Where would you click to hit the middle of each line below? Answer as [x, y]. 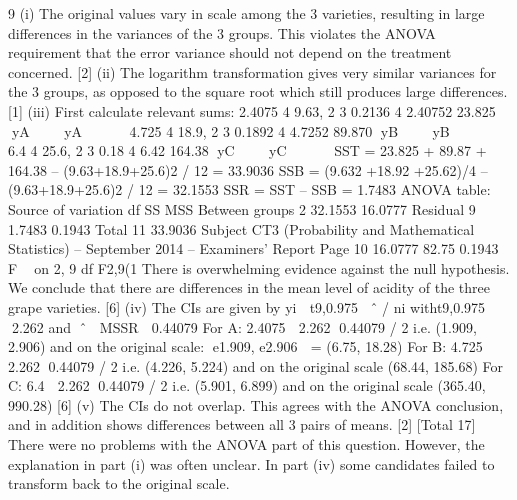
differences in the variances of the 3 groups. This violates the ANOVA [222, 32]
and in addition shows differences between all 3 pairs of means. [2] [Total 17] [242, 424]
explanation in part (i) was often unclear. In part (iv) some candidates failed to [251, 463]
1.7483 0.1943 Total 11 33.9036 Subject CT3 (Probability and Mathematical [241, 228]
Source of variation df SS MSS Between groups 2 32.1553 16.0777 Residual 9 [242, 208]
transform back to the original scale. [119, 483]
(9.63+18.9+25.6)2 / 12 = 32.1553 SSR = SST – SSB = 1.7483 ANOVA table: [249, 189]
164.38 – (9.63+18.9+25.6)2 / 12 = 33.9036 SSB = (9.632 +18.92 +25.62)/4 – [248, 169]
